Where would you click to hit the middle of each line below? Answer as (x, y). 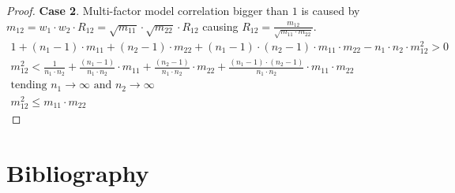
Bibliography (78, 172)
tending (29, 85)
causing (220, 26)
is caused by (331, 10)
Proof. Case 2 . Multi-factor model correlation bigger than (148, 10)
